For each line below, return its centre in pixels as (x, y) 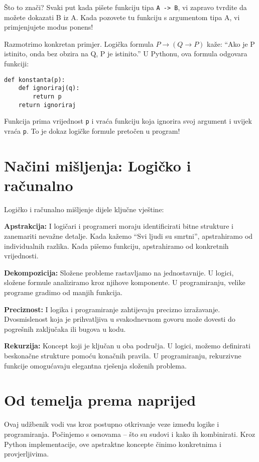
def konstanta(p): (35, 80)
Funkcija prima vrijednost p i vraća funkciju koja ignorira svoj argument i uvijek (128, 121)
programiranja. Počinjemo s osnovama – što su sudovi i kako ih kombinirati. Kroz (130, 434)
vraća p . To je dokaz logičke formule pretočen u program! (92, 130)
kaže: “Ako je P (231, 43)
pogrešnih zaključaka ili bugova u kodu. (65, 329)
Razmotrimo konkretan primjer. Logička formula (79, 43)
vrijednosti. (21, 256)
